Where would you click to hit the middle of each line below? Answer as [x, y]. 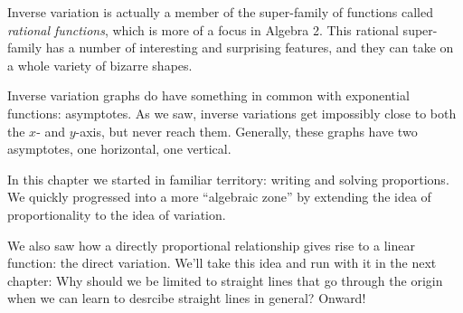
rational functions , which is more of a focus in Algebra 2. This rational [203, 29]
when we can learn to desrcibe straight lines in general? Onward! [187, 298]
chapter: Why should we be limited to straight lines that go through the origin [225, 280]
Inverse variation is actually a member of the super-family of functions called [221, 12]
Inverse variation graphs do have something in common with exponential [208, 95]
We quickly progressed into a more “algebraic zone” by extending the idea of [219, 197]
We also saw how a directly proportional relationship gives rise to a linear [211, 245]
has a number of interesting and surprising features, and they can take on [250, 47]
